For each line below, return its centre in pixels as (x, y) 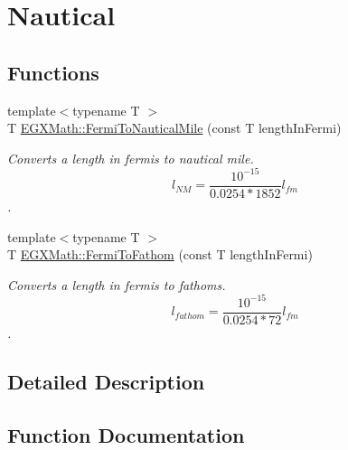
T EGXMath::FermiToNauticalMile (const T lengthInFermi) (174, 128)
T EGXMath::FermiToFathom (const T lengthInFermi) (160, 254)
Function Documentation (126, 434)
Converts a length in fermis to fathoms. (117, 284)
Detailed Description (106, 381)
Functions (53, 72)
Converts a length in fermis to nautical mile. (131, 158)
